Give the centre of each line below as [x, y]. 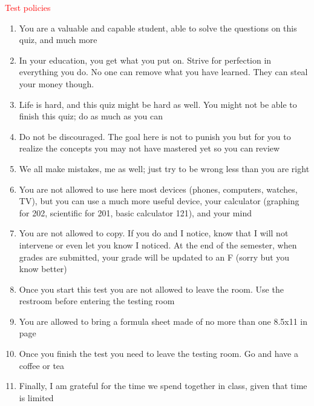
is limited [36, 397]
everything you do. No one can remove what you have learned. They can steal [163, 72]
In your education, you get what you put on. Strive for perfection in [145, 60]
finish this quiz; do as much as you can [91, 116]
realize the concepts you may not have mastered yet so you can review [149, 148]
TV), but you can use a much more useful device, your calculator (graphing [159, 201]
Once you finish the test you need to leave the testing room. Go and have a [159, 354]
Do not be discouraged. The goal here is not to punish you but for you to [155, 136]
